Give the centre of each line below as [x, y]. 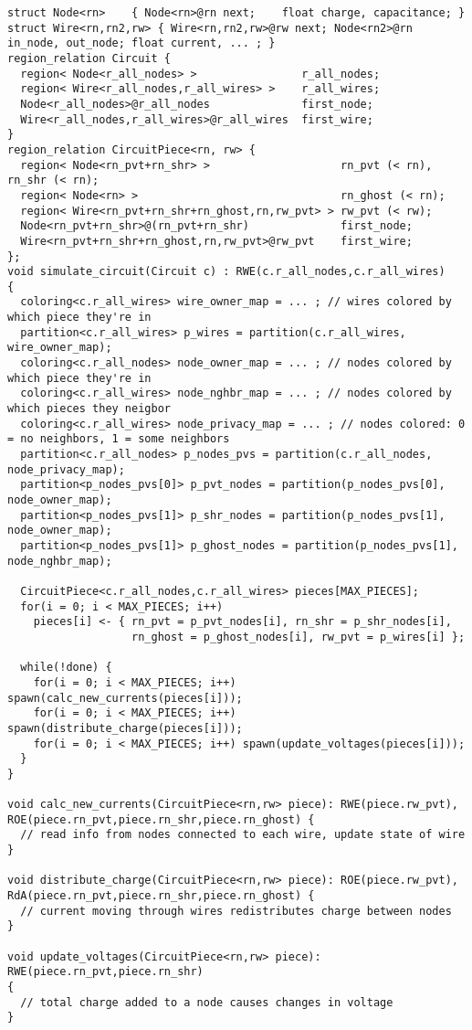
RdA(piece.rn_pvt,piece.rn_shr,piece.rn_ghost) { [161, 896]
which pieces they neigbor [89, 409]
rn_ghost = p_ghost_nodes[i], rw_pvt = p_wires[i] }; [299, 637]
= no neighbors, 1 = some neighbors [119, 439]
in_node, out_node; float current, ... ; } [142, 43]
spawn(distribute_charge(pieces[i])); [125, 728]
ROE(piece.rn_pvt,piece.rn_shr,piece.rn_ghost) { [161, 819]
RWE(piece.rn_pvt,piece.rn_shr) [105, 972]
